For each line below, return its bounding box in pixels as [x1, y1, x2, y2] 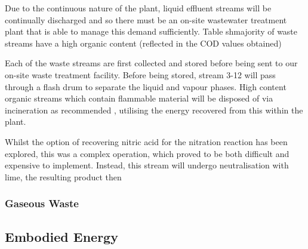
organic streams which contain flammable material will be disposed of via [5, 92, 273, 104]
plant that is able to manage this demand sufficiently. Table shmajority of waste [5, 25, 298, 38]
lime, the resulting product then [5, 170, 122, 183]
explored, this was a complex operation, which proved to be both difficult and [5, 147, 289, 159]
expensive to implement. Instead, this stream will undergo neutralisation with [5, 159, 289, 171]
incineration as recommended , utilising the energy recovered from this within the [5, 103, 303, 116]
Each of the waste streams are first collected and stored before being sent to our [5, 57, 298, 69]
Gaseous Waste [5, 196, 79, 211]
